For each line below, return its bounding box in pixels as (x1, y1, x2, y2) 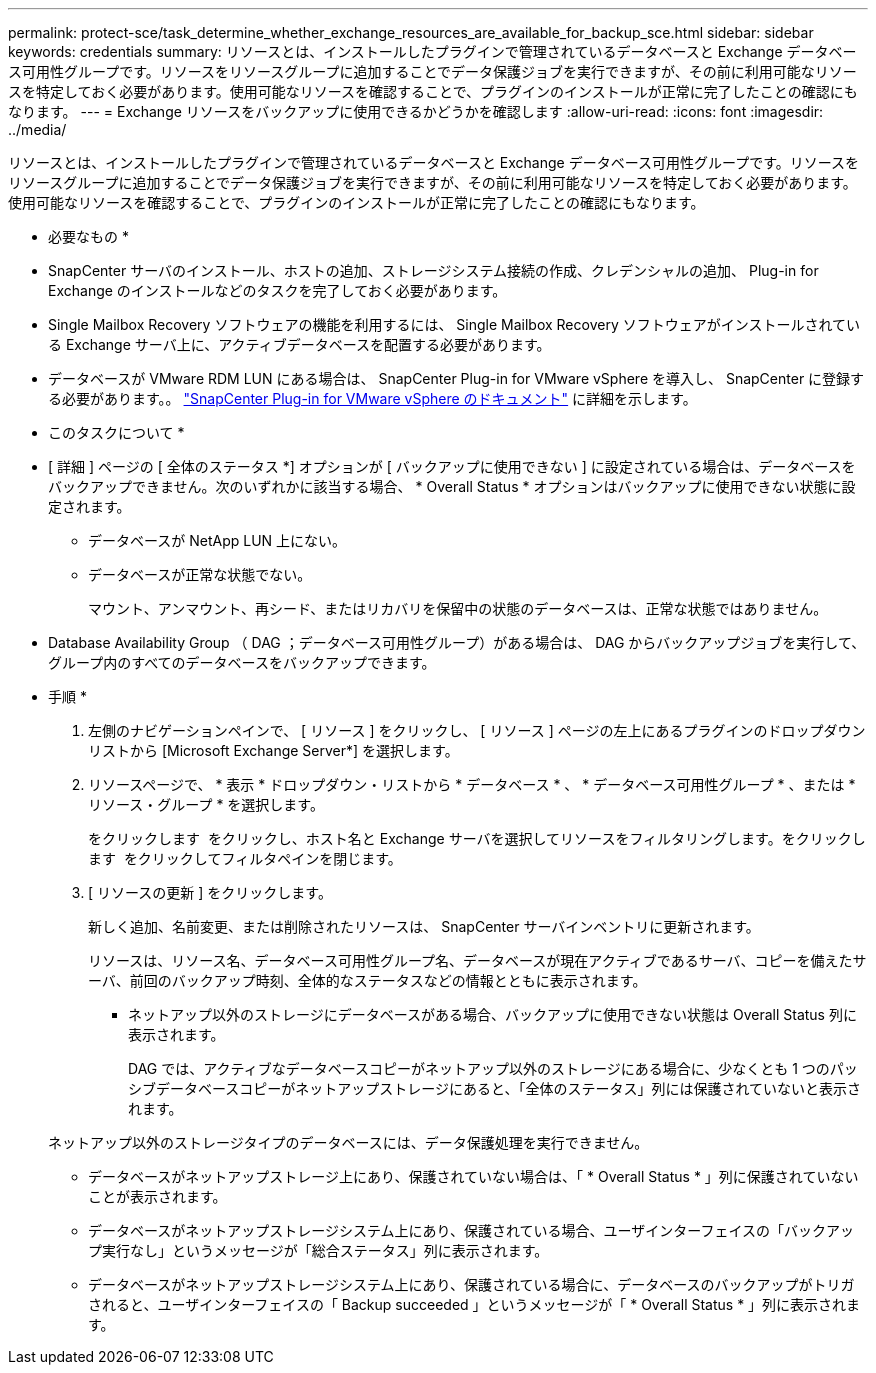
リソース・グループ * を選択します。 (88, 796, 324, 813)
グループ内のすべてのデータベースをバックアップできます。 (48, 654, 436, 671)
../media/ (8, 121, 67, 138)
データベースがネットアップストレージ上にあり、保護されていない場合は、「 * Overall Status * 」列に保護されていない (88, 1168, 859, 1185)
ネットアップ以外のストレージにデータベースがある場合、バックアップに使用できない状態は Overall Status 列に (128, 1006, 857, 1023)
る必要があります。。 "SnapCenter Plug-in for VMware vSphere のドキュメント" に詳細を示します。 (48, 390, 697, 407)
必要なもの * (48, 228, 129, 245)
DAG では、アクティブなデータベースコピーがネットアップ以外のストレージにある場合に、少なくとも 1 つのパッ (128, 1060, 858, 1077)
